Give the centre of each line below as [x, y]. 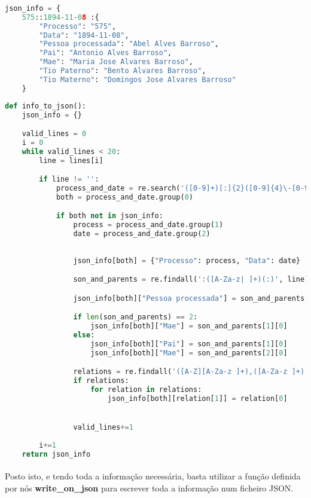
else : [84, 335]
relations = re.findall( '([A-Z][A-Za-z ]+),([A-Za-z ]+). [191, 372]
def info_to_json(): [46, 106]
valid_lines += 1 [103, 428]
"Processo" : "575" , [78, 26]
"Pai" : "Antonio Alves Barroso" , [106, 53]
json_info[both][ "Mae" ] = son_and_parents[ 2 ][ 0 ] [189, 353]
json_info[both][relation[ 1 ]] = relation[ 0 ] [197, 399]
